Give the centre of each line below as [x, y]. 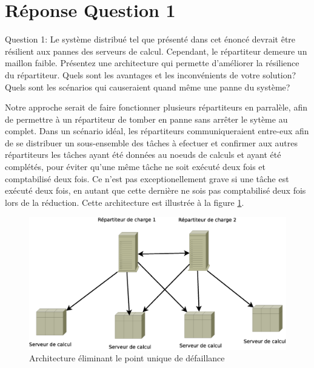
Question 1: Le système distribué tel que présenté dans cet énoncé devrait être [150, 39]
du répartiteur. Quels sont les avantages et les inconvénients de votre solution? [151, 74]
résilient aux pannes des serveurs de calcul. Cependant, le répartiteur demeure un [156, 51]
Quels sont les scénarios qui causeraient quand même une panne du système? [148, 87]
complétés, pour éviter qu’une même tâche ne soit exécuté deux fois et [135, 167]
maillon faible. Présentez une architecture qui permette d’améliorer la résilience [152, 63]
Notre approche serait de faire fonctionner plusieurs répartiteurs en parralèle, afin [156, 107]
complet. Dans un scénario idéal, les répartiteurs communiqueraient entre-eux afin [157, 131]
